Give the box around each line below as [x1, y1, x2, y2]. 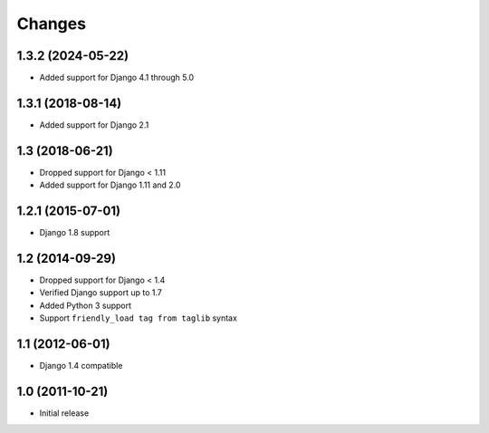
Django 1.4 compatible [39, 361, 123, 371]
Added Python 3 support [39, 300, 131, 311]
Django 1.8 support [39, 227, 110, 238]
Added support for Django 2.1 [39, 119, 149, 130]
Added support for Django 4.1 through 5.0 [39, 72, 195, 83]
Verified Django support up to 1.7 [39, 287, 162, 298]
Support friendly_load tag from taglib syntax [39, 313, 237, 323]
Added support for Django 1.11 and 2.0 [39, 179, 181, 190]
